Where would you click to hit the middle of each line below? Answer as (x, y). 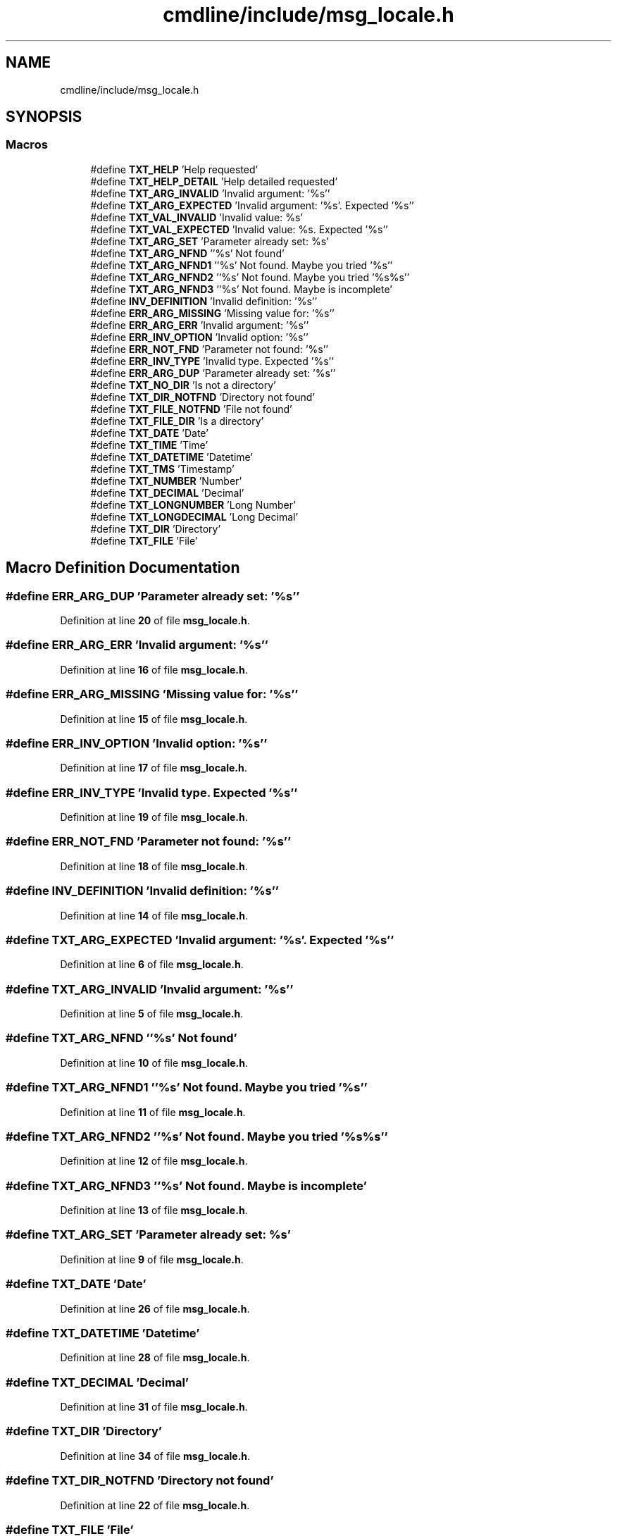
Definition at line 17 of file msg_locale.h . (154, 768)
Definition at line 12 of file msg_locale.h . (154, 1161)
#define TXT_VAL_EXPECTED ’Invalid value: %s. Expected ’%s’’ (239, 229)
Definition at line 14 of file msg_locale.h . (154, 915)
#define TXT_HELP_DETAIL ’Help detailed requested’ (214, 181)
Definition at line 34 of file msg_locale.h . (155, 1456)
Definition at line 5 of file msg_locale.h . (152, 1014)
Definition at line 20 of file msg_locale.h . (155, 621)
